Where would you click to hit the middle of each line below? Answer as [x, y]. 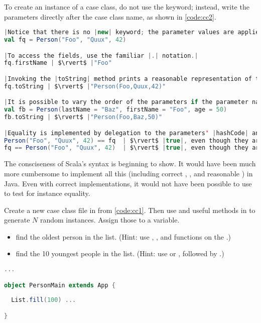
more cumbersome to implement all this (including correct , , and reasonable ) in [128, 173]
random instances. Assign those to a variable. [110, 220]
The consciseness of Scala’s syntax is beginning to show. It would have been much [130, 164]
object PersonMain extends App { [60, 285]
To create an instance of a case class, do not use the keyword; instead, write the [127, 7]
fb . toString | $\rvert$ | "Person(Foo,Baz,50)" [83, 117]
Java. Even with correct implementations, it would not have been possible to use [128, 183]
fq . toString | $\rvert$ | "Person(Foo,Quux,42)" [85, 86]
